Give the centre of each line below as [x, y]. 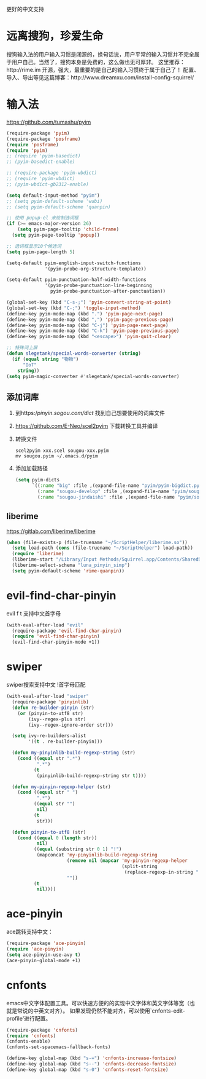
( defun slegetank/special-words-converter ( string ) [74, 354]
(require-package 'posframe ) [44, 139]
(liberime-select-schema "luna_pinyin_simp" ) [71, 565]
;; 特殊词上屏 [22, 348]
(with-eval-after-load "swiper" [48, 697]
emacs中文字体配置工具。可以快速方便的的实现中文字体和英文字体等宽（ [98, 1003]
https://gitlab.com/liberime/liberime [51, 531]
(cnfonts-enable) [29, 1041]
